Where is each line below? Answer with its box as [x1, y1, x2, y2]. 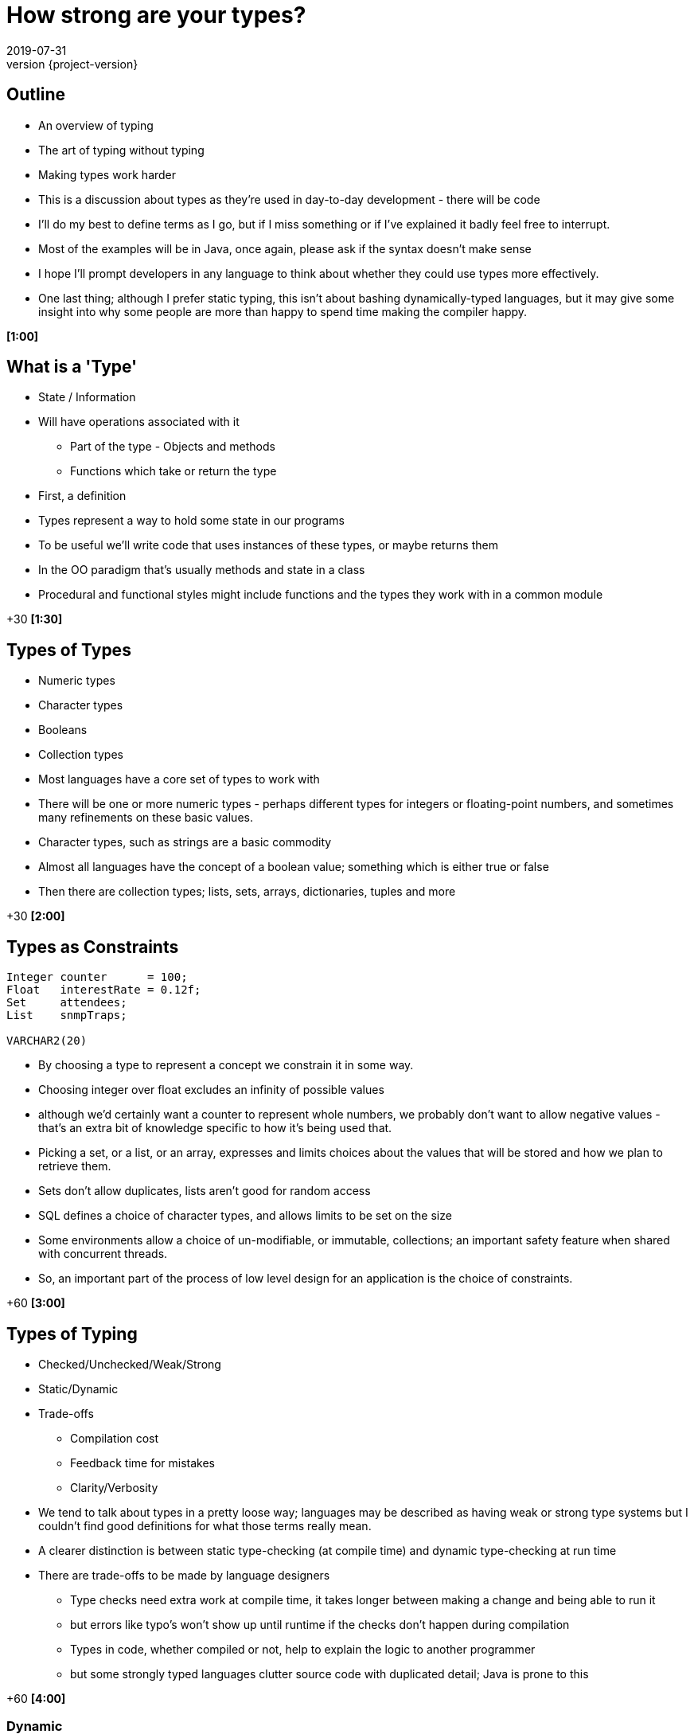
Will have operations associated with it [38, 415, 240, 429]
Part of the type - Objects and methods [70, 439, 275, 454]
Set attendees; [6, 996, 127, 1010]
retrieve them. [38, 1159, 111, 1174]
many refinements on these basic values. [38, 810, 253, 825]
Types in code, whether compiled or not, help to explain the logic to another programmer [70, 1642, 536, 1656]
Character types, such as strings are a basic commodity [38, 835, 332, 849]
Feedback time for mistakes [70, 1455, 215, 1470]
